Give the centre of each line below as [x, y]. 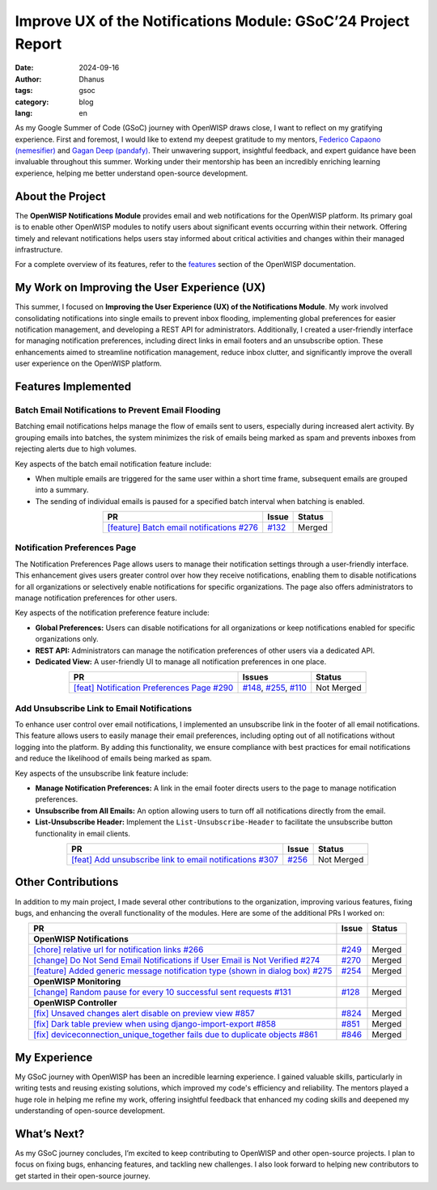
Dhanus [92, 79]
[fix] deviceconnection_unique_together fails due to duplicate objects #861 [176, 1035]
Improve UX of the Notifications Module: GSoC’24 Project [212, 21]
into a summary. [62, 490]
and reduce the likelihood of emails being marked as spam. [113, 758]
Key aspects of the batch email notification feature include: [113, 464]
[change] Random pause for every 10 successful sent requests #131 [162, 993]
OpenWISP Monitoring [77, 981]
